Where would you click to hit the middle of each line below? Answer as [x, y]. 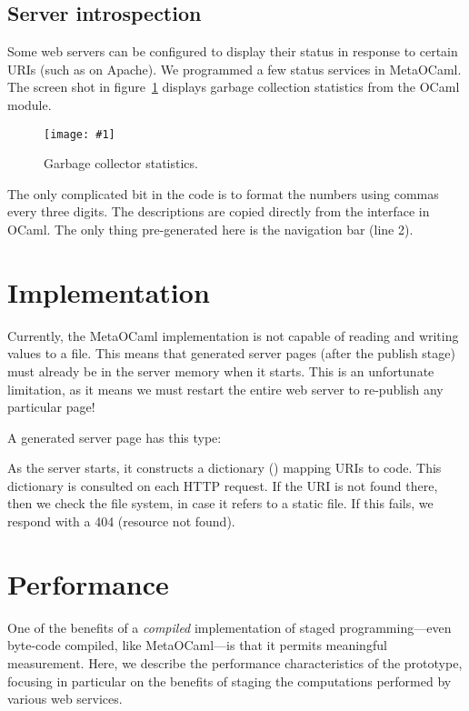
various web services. [65, 699]
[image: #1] [80, 134]
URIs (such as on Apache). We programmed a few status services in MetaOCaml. [234, 69]
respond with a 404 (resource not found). [121, 521]
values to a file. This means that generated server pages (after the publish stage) [231, 353]
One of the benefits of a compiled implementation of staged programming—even [230, 627]
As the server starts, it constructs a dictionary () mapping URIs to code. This [225, 468]
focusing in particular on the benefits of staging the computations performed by [230, 681]
